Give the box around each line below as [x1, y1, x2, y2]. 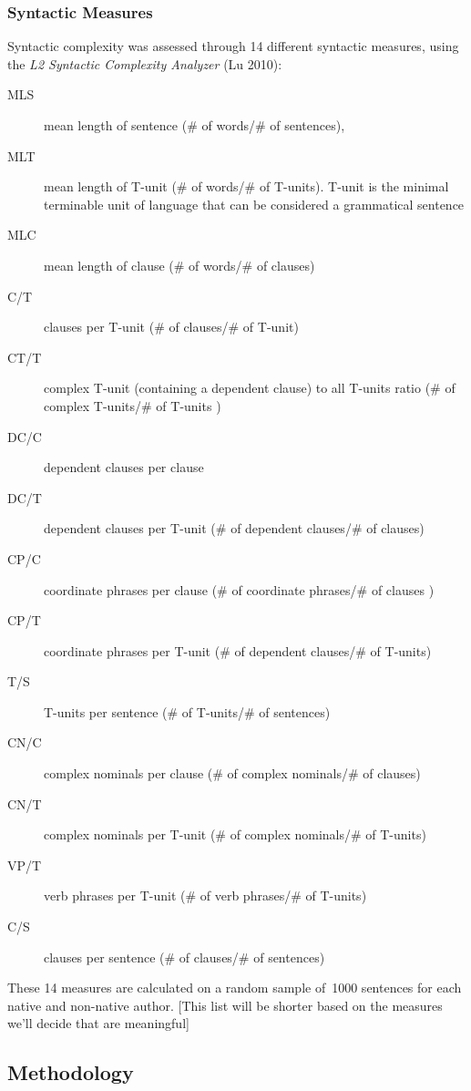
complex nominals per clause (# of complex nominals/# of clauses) [44, 764, 421, 783]
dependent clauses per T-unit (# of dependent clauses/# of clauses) [44, 519, 425, 538]
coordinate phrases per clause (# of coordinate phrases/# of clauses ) [44, 580, 435, 599]
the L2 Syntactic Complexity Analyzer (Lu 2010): [7, 54, 282, 73]
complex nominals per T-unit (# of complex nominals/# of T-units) [44, 825, 426, 844]
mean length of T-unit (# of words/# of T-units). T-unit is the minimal [44, 177, 449, 196]
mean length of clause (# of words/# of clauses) [44, 255, 315, 274]
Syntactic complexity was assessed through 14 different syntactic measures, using [7, 36, 459, 56]
